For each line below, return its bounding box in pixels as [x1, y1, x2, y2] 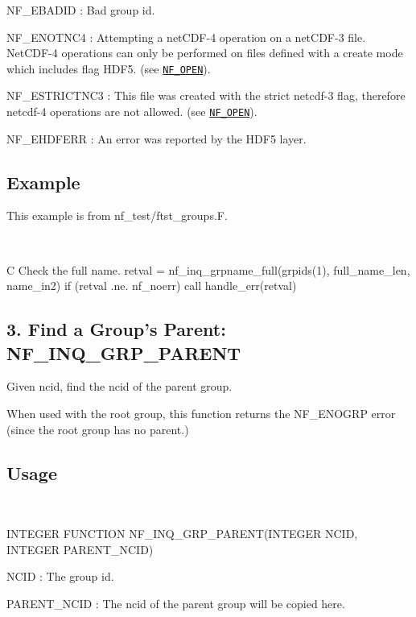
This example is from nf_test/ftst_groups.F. [6, 207, 228, 224]
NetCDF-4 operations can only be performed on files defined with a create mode [6, 44, 403, 61]
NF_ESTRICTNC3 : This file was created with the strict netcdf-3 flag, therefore [6, 87, 406, 104]
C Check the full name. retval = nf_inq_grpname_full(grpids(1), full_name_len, [6, 261, 410, 278]
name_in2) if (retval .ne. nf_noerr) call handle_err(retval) [6, 277, 297, 294]
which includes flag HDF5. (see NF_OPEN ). [6, 60, 211, 77]
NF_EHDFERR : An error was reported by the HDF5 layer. [6, 130, 307, 147]
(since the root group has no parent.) [6, 420, 189, 437]
